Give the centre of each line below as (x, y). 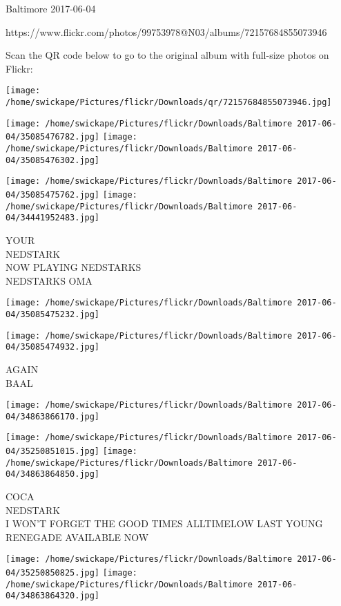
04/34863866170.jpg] (53, 416)
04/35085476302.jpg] (53, 160)
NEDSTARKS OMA (49, 280)
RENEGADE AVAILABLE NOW (77, 537)
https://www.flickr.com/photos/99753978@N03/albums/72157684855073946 (166, 31)
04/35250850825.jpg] (53, 573)
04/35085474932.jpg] (53, 347)
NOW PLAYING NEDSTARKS (74, 267)
